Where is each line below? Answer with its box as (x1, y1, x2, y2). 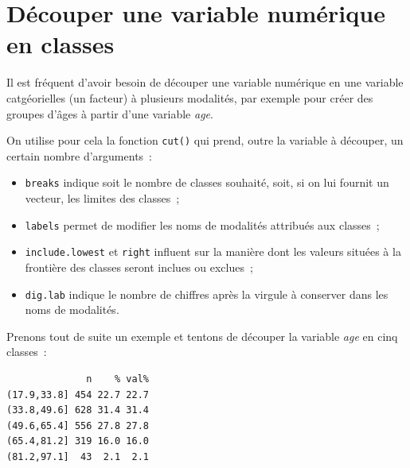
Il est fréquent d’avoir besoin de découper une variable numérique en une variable (6, 74, 404, 91)
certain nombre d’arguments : (6, 147, 152, 164)
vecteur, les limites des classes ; (25, 190, 180, 206)
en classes (6, 28, 115, 60)
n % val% (86, 373, 149, 385)
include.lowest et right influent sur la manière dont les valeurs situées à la (25, 243, 401, 260)
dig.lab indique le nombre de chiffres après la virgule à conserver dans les (25, 285, 389, 302)
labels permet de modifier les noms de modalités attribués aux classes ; (25, 216, 380, 233)
